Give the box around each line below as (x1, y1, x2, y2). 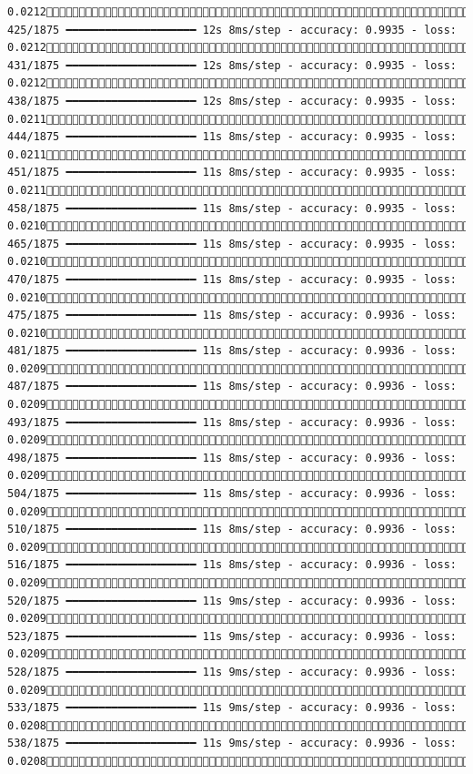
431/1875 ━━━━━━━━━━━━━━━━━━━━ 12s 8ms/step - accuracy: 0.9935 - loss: (7, 58, 457, 72)
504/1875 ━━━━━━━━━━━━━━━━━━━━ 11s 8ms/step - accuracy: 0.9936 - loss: (7, 487, 457, 501)
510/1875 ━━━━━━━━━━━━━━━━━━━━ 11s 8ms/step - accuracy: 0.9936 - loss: (7, 523, 457, 536)
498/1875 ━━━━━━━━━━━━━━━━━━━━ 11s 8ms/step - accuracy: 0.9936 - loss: (7, 451, 457, 464)
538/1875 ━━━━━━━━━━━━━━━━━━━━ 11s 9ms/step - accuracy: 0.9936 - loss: (7, 737, 457, 750)
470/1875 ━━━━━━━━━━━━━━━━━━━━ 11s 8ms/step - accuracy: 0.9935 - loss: (7, 272, 457, 286)
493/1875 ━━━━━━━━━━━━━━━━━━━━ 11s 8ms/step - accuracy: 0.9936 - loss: (7, 415, 457, 429)
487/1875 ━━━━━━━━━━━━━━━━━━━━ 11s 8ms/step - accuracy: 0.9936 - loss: (7, 380, 457, 393)
